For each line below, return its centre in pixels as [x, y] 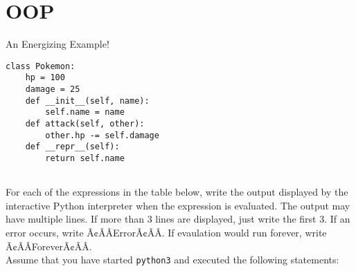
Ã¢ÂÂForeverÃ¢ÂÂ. [49, 246]
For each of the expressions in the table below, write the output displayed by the [177, 192]
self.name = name [85, 112]
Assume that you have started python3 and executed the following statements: [172, 260]
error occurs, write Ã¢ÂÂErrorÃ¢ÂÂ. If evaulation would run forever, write [166, 233]
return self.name [85, 158]
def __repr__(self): [72, 147]
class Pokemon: [41, 66]
